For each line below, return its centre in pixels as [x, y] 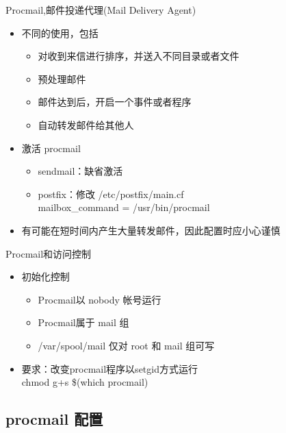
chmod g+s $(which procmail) [85, 382]
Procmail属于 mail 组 [83, 322]
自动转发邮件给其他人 [86, 124]
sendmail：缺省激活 [80, 171]
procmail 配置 [54, 419]
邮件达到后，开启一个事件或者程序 [115, 102]
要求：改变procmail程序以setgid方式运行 [109, 368]
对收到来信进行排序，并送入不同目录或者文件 [139, 56]
